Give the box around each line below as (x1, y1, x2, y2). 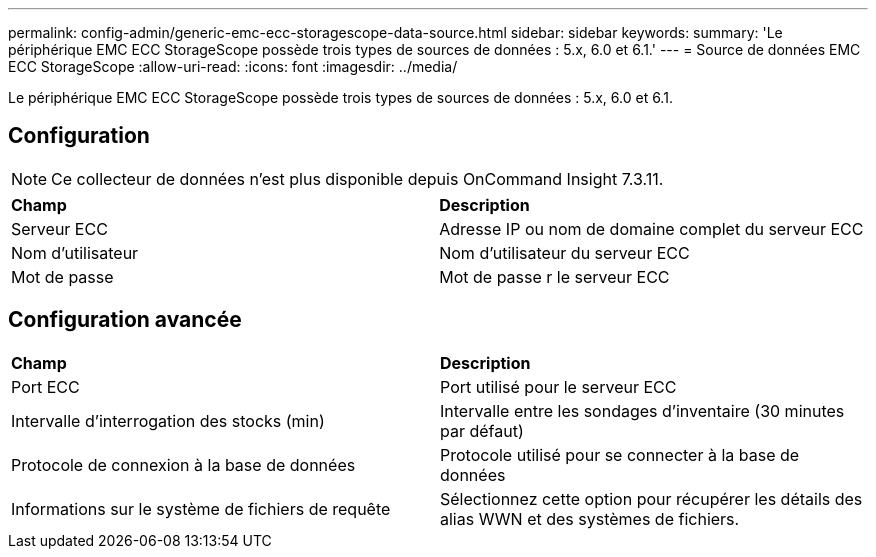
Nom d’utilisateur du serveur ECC (439, 242, 690, 263)
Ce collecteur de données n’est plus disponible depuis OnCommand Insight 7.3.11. (51, 168, 664, 189)
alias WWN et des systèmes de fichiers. (440, 508, 740, 529)
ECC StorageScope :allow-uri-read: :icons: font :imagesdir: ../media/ (8, 58, 458, 75)
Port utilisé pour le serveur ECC (440, 376, 677, 397)
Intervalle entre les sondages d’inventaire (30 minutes (440, 400, 845, 421)
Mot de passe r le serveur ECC (439, 266, 670, 287)
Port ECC (11, 376, 80, 397)
